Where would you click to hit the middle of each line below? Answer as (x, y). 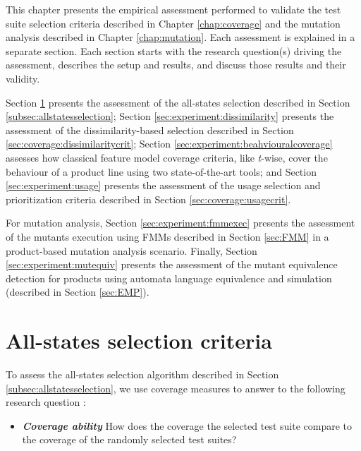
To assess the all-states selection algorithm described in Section (142, 374)
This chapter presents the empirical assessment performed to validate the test (173, 9)
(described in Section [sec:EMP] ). (78, 292)
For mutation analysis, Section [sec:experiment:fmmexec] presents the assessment (180, 223)
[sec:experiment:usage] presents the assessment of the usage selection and (163, 185)
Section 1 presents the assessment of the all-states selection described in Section (178, 102)
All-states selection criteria (139, 341)
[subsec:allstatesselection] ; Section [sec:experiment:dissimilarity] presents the (170, 116)
